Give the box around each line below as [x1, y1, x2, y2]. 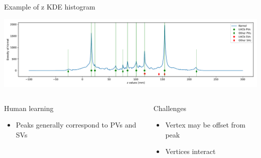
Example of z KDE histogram [4, 1, 95, 11]
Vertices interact [165, 146, 216, 156]
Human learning [4, 102, 54, 113]
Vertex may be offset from [165, 119, 245, 130]
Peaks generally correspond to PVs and [16, 119, 137, 130]
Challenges [153, 102, 187, 113]
